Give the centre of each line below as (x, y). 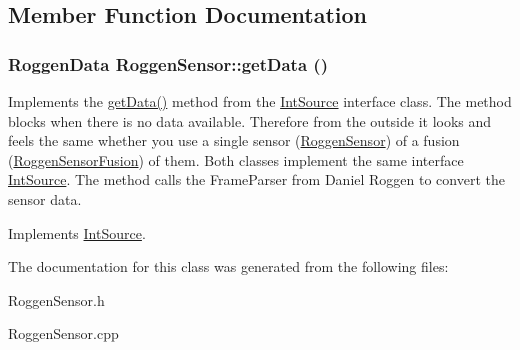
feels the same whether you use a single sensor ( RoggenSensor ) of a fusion (234, 140)
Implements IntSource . (77, 232)
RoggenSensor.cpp (63, 333)
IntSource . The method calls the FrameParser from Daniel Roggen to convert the (256, 179)
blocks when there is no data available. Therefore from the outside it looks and (250, 120)
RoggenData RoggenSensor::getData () (168, 63)
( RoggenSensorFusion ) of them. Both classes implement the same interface (236, 159)
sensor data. (45, 198)
